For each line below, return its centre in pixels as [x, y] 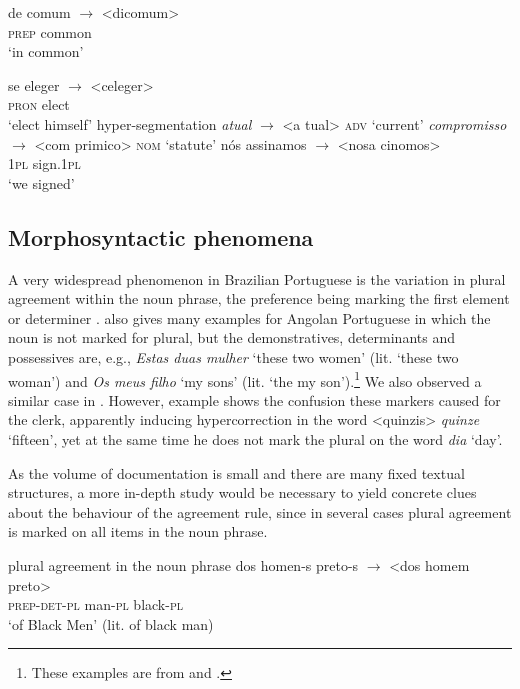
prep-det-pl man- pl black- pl [95, 604]
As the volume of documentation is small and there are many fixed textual [236, 472]
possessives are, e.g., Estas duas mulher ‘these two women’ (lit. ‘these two [233, 356]
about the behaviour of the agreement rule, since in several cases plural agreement [260, 511]
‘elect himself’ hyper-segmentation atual [130, 123]
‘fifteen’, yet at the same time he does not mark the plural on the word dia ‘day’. [255, 438]
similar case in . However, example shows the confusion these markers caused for [254, 399]
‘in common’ [46, 51]
